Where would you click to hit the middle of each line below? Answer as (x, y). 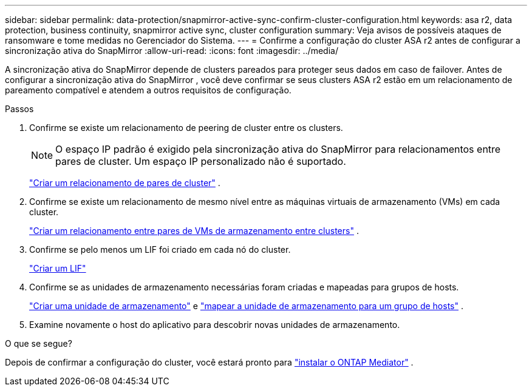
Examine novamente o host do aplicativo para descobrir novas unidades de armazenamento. (215, 325)
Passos (19, 109)
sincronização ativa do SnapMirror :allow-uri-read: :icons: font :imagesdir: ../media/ (172, 51)
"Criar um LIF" (58, 268)
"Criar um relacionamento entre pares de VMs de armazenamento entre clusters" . (194, 231)
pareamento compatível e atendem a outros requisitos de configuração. (148, 90)
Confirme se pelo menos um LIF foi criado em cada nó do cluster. (160, 249)
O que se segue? (39, 343)
